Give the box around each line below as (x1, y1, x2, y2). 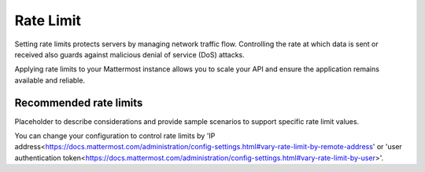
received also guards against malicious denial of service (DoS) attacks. (14, 49, 246, 59)
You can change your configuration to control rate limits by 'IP (14, 131, 216, 141)
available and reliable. (14, 75, 86, 85)
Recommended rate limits (14, 96, 143, 109)
